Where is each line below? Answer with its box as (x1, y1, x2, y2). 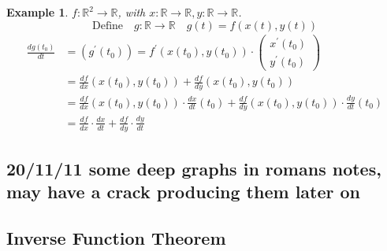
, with (117, 4, 146, 20)
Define (91, 20, 124, 31)
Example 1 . (6, 4, 69, 20)
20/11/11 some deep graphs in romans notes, (6, 157, 381, 181)
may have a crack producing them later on (6, 179, 361, 204)
